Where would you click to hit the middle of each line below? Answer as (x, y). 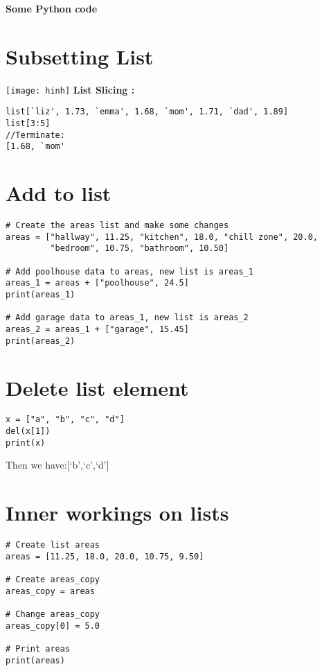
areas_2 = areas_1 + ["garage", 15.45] (97, 330)
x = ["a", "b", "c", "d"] (65, 420)
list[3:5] (28, 124)
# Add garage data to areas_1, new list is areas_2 (127, 318)
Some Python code (52, 8)
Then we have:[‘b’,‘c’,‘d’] (57, 465)
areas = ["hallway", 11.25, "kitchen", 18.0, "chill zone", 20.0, (162, 237)
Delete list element (97, 387)
